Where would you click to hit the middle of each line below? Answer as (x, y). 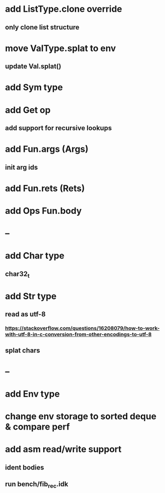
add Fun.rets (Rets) (45, 188)
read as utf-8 (25, 314)
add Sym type (34, 87)
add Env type (32, 394)
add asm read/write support (63, 449)
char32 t (17, 274)
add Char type (35, 256)
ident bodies (25, 467)
